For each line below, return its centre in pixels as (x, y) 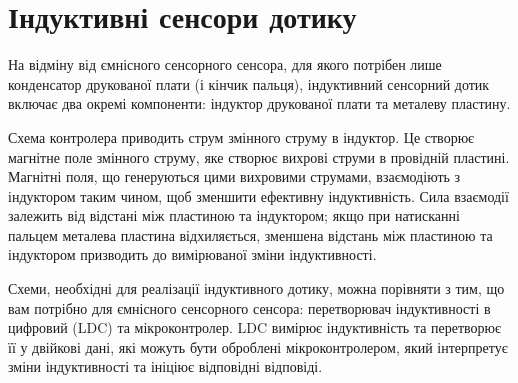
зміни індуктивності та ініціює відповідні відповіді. (165, 366)
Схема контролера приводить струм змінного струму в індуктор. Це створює (241, 136)
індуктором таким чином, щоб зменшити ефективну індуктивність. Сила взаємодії (258, 195)
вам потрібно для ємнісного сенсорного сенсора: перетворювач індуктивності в (249, 307)
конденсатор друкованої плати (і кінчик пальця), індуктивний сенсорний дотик (249, 83)
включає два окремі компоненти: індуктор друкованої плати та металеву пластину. (259, 103)
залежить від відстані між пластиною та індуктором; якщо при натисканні (234, 215)
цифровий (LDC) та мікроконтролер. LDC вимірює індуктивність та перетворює (255, 327)
